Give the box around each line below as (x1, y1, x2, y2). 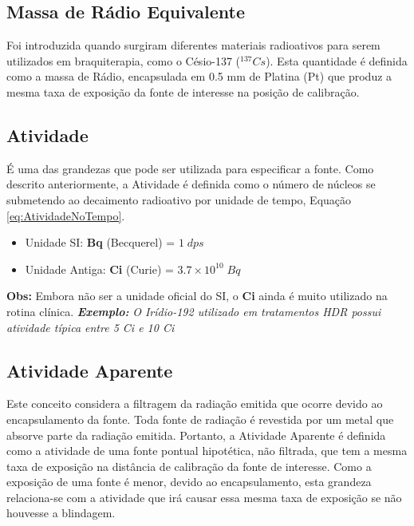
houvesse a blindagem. (6, 504, 116, 521)
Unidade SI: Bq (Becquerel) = (25, 234, 175, 251)
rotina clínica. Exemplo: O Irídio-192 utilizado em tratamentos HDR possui (6, 303, 381, 319)
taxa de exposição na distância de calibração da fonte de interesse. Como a (6, 457, 372, 474)
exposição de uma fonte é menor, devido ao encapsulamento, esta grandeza (6, 473, 372, 490)
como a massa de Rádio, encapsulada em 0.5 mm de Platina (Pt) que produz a (6, 68, 392, 85)
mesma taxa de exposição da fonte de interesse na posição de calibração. (6, 83, 360, 100)
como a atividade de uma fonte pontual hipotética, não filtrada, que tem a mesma (6, 442, 408, 459)
